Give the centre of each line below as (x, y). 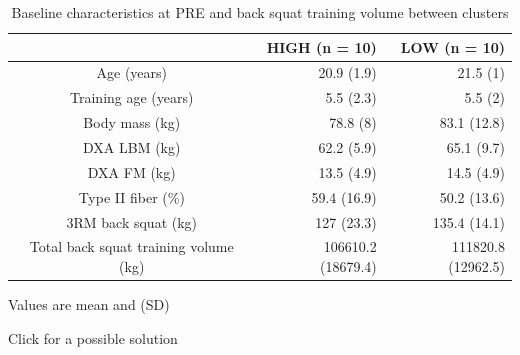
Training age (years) (132, 97)
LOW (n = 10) (452, 46)
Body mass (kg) (132, 122)
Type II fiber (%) (131, 196)
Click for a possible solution (93, 337)
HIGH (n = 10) (321, 46)
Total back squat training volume (131, 246)
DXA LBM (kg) (132, 146)
